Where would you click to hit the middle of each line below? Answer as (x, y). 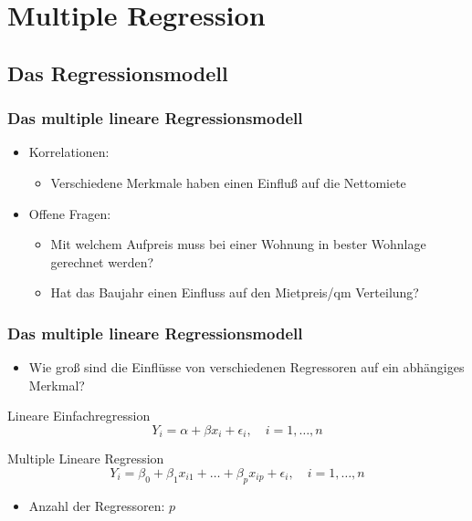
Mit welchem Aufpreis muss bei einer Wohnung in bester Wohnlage (238, 244)
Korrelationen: (69, 152)
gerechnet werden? (102, 261)
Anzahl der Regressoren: (97, 505)
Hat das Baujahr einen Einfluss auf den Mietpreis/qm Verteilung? (235, 292)
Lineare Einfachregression (79, 416)
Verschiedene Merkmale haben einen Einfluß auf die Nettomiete (228, 182)
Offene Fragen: (70, 213)
